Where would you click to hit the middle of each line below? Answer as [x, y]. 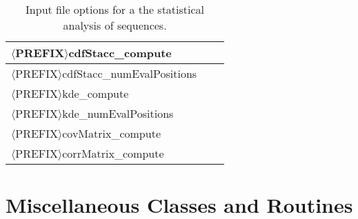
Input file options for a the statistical [115, 9]
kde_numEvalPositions [118, 113]
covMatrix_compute [111, 133]
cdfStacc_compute [120, 53]
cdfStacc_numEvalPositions [130, 73]
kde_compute [96, 93]
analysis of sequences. [115, 25]
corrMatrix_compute [113, 153]
